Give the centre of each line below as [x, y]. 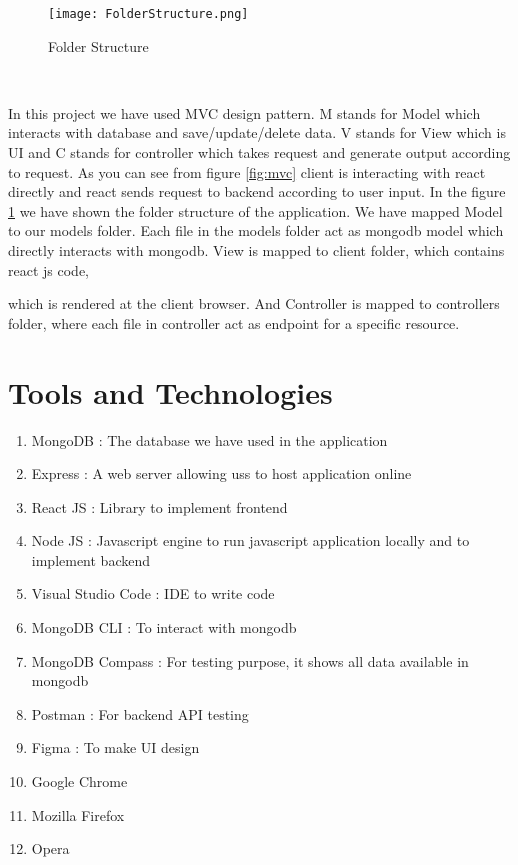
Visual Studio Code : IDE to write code [153, 593]
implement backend [91, 559]
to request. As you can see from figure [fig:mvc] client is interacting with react [247, 171]
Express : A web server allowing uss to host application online [221, 473]
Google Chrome [79, 781]
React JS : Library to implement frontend [159, 506]
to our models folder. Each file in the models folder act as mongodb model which [256, 230]
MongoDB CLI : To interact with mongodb [164, 627]
